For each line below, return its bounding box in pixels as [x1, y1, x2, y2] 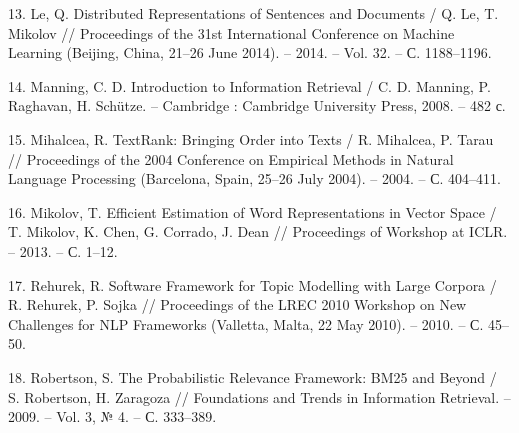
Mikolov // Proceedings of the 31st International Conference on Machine [8, 22, 455, 43]
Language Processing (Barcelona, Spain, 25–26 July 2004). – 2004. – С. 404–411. [8, 168, 501, 189]
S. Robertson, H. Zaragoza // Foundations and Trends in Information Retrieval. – [8, 386, 511, 407]
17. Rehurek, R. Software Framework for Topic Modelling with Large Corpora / [8, 274, 497, 295]
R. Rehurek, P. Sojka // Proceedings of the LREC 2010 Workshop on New [8, 294, 467, 315]
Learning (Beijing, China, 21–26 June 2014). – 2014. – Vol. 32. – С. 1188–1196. [8, 42, 492, 63]
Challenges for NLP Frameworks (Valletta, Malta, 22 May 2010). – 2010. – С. [8, 313, 484, 334]
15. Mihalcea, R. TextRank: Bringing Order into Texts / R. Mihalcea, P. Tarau [8, 128, 494, 149]
